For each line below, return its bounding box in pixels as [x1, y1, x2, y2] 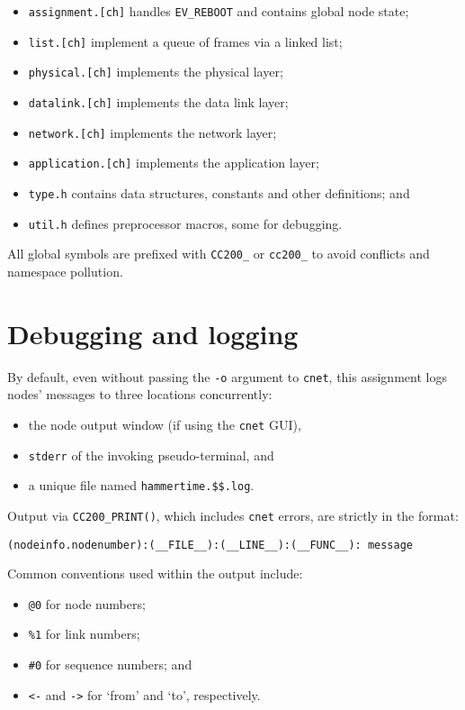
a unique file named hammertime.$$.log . [28, 476, 255, 495]
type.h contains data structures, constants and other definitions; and [28, 183, 410, 202]
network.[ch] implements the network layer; [28, 123, 277, 141]
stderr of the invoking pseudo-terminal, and [28, 445, 274, 464]
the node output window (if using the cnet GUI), [28, 414, 301, 433]
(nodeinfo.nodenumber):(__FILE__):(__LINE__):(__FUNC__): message [7, 538, 414, 551]
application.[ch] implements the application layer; [28, 153, 319, 172]
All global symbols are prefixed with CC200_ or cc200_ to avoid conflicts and [7, 244, 430, 263]
